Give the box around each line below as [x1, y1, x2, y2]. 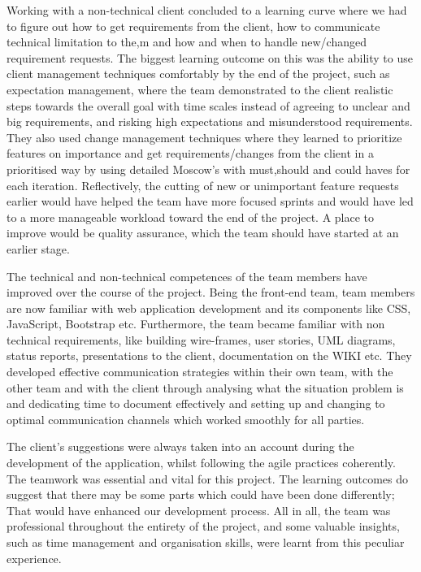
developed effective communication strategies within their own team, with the [7, 363, 393, 380]
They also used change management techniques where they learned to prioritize [7, 128, 402, 145]
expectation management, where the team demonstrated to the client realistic [7, 80, 393, 97]
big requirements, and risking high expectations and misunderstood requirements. [7, 113, 413, 130]
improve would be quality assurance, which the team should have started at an [7, 224, 399, 241]
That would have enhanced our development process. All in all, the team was [7, 501, 391, 518]
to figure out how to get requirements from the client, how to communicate [7, 17, 380, 34]
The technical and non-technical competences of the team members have [7, 267, 367, 284]
